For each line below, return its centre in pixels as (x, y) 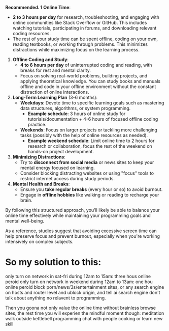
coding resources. (31, 33)
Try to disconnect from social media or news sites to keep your (87, 162)
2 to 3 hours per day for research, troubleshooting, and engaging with (86, 17)
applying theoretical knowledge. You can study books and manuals (90, 81)
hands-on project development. (61, 151)
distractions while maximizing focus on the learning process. (76, 50)
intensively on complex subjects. (39, 242)
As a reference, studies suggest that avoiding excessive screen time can (81, 231)
